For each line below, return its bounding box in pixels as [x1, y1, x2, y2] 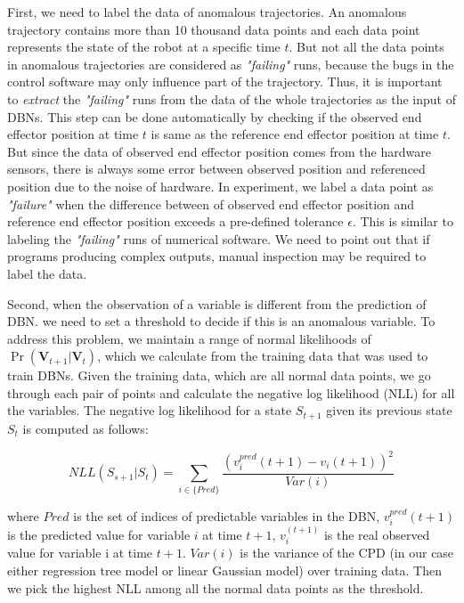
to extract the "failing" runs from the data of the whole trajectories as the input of [7, 89, 456, 108]
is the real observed [323, 526, 430, 544]
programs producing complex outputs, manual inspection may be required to [7, 247, 427, 265]
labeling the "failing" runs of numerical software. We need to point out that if [7, 229, 430, 248]
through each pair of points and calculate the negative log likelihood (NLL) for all [7, 383, 455, 402]
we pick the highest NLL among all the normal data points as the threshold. [7, 578, 424, 597]
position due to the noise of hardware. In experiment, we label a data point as [7, 176, 434, 195]
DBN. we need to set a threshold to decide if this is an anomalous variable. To [7, 312, 436, 330]
